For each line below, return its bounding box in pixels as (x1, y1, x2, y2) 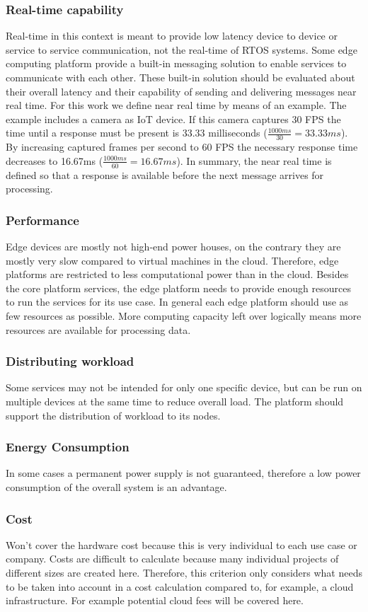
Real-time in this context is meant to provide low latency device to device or (6, 28, 338, 43)
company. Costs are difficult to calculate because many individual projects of (6, 551, 339, 566)
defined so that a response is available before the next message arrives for (6, 167, 324, 182)
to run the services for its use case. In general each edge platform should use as (6, 294, 349, 309)
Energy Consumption (6, 438, 130, 456)
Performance (6, 211, 79, 229)
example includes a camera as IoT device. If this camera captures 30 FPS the (6, 111, 341, 126)
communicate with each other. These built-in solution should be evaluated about (6, 70, 355, 84)
